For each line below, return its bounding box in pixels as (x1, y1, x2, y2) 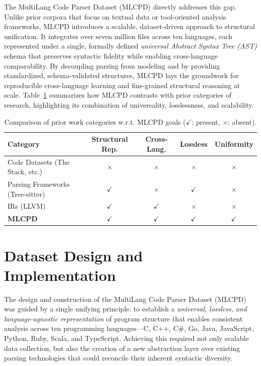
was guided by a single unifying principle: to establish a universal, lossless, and (4, 303, 247, 314)
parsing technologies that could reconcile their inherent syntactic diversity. (4, 352, 233, 363)
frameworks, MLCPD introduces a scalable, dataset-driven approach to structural (4, 21, 255, 32)
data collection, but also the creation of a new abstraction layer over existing (4, 342, 240, 353)
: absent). (228, 116, 257, 127)
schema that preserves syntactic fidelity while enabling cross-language (4, 50, 218, 61)
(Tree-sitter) (8, 188, 45, 199)
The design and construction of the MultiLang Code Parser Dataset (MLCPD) (4, 293, 246, 304)
